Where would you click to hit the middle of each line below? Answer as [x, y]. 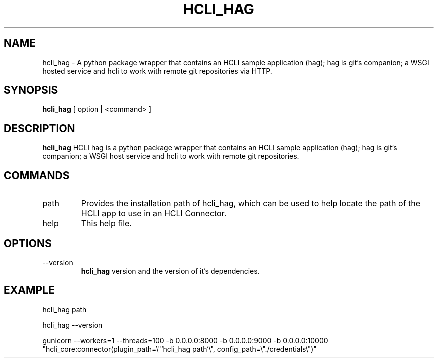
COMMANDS [37, 175]
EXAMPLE [29, 290]
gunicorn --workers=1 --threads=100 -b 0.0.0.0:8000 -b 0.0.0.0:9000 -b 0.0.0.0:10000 [185, 340]
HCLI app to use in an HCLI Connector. [154, 214]
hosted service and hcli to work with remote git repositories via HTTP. [157, 71]
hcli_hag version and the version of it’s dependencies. [170, 271]
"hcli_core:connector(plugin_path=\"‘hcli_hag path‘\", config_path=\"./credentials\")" [180, 349]
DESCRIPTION [40, 128]
